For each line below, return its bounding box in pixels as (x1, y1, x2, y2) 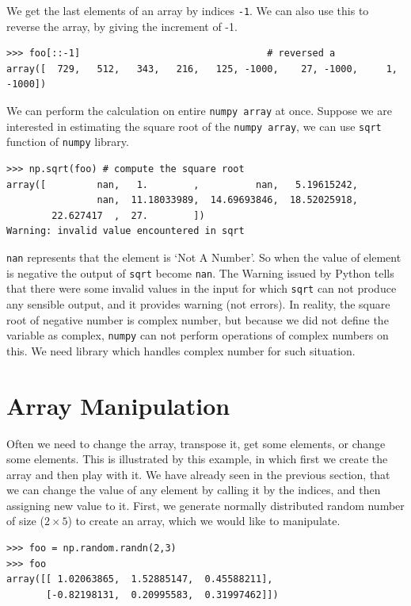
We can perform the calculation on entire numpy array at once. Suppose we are (6, 102, 392, 119)
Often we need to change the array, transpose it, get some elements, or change (6, 435, 386, 451)
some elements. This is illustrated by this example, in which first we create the (6, 451, 388, 467)
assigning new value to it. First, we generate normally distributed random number (6, 497, 405, 513)
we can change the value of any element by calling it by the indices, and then (6, 481, 381, 498)
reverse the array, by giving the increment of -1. (6, 17, 238, 34)
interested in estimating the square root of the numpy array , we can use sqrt (6, 117, 382, 134)
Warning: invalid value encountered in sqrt (6, 225, 245, 237)
